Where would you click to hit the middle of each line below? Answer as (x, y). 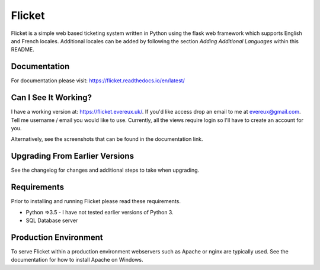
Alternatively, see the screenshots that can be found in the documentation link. (107, 139)
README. (23, 50)
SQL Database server (52, 220)
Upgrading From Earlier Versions (73, 156)
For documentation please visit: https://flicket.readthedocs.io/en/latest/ (98, 81)
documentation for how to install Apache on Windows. (77, 260)
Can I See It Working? (51, 98)
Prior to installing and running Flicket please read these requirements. (96, 201)
